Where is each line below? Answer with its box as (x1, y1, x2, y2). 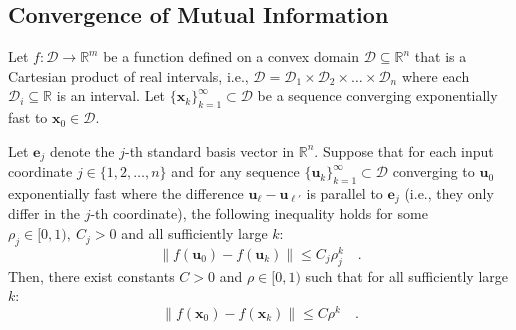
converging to (392, 161, 475, 182)
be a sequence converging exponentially (257, 85, 498, 106)
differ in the (8, 203, 80, 224)
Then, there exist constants (8, 265, 175, 286)
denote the (49, 140, 115, 161)
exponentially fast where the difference (8, 183, 244, 204)
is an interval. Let (56, 85, 166, 106)
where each (401, 65, 470, 86)
